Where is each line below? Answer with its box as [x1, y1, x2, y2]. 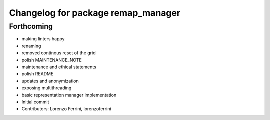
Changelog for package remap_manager [9, 7, 181, 18]
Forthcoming [9, 22, 53, 31]
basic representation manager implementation [21, 92, 117, 98]
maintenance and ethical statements [21, 64, 97, 70]
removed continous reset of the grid [21, 50, 96, 56]
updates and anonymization [21, 78, 79, 84]
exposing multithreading [21, 85, 72, 91]
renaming [21, 43, 41, 49]
